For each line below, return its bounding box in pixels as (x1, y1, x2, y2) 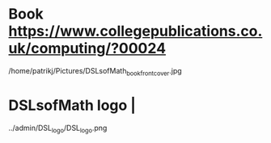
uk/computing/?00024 (8, 40, 167, 57)
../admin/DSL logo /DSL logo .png (8, 123, 108, 134)
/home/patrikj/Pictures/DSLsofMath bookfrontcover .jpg (8, 65, 182, 78)
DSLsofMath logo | (8, 96, 136, 114)
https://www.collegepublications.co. (8, 22, 263, 40)
